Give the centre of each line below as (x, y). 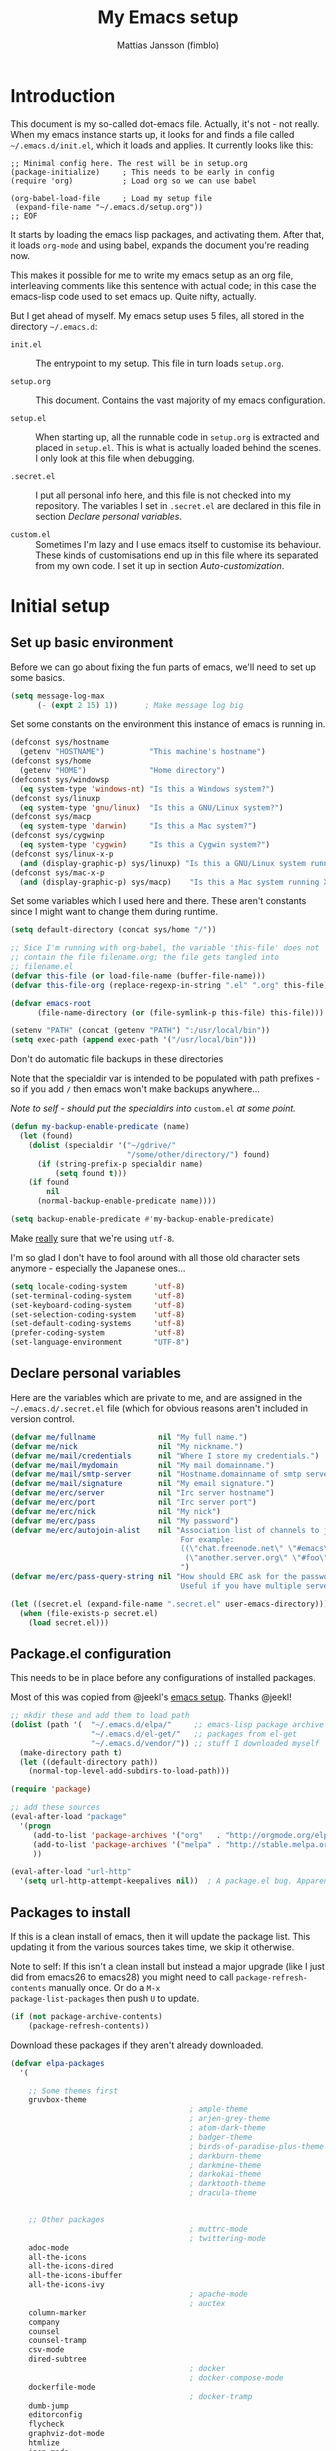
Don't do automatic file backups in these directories (117, 1059)
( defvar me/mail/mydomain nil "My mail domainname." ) (142, 1465)
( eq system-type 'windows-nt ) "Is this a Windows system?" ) (147, 789)
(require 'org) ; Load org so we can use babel (133, 181)
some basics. (37, 677)
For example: (207, 1539)
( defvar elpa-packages (57, 2063)
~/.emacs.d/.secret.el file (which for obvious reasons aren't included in (159, 1408)
